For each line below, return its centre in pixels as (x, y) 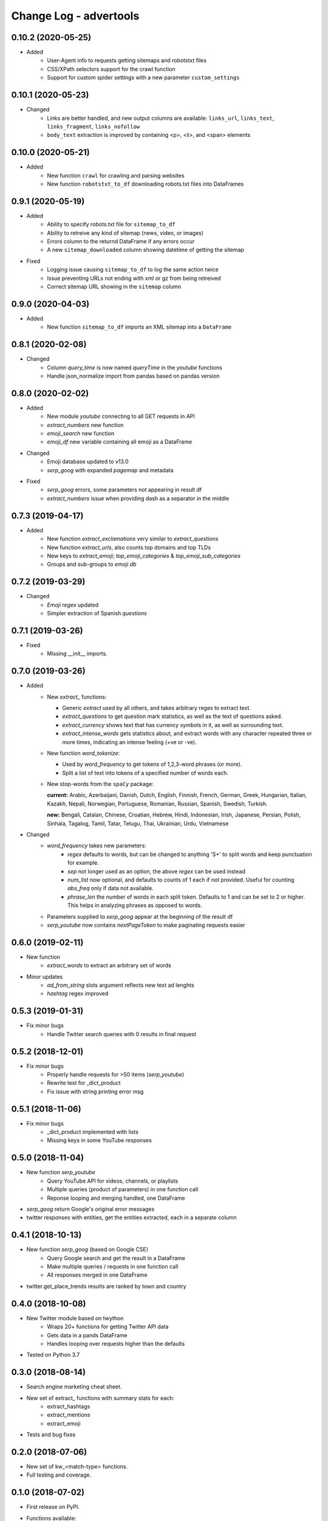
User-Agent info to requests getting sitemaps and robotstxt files (127, 60)
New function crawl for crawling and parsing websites (116, 175)
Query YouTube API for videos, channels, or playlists (113, 1181)
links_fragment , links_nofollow (94, 126)
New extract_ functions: (77, 697)
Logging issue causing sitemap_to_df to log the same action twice (133, 270)
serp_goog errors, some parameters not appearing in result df (125, 490)
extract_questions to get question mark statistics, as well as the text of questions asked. (172, 716)
